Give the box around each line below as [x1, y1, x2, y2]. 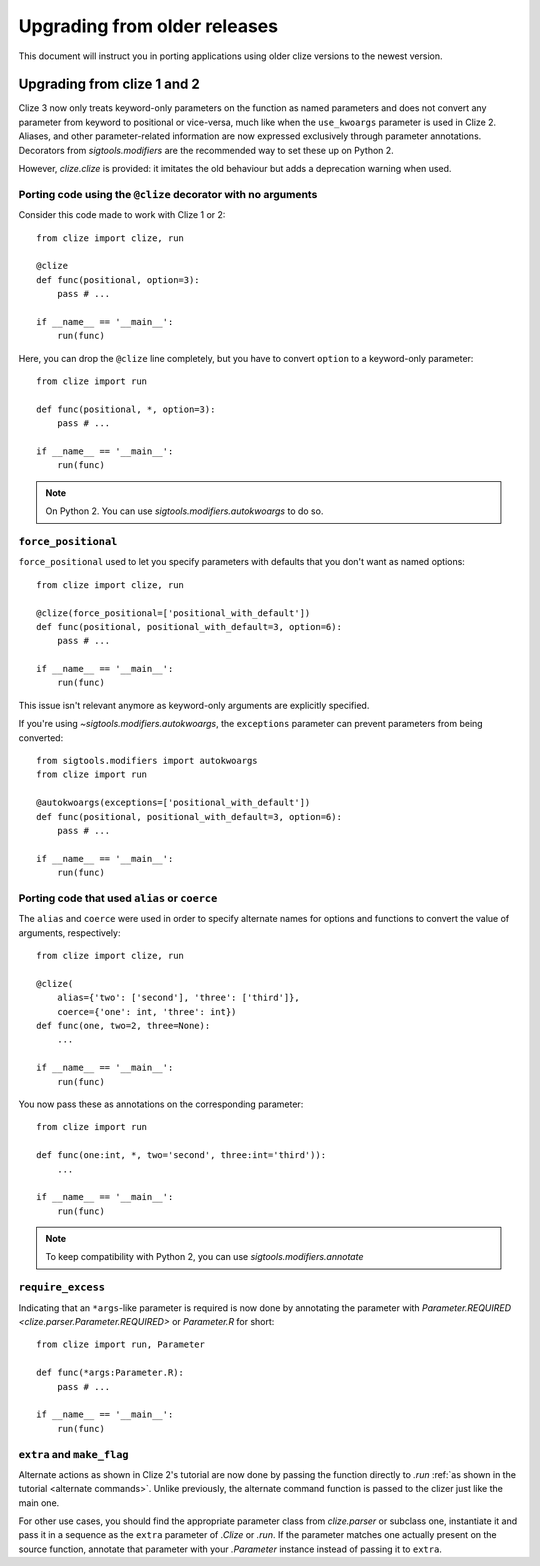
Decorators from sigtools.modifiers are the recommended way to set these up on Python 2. [18, 144, 394, 156]
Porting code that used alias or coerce [18, 891, 218, 905]
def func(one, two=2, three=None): [36, 1020, 211, 1032]
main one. [18, 1496, 60, 1509]
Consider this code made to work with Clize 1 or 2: [18, 209, 226, 221]
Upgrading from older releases [18, 15, 279, 37]
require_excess [18, 1281, 105, 1294]
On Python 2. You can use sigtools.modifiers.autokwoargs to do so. [45, 505, 324, 517]
